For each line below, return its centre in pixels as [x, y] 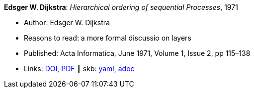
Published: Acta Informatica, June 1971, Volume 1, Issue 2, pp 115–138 [137, 53]
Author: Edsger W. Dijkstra [67, 23]
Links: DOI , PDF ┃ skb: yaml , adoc [79, 69]
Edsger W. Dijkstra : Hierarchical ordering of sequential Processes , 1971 [121, 7]
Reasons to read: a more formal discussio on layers [108, 38]
